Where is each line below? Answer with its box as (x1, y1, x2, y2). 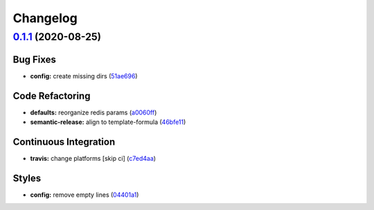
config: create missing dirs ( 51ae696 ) (30, 71, 138, 80)
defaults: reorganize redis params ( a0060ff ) (30, 108, 157, 116)
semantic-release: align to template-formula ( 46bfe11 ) (30, 118, 186, 126)
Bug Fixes (12, 53, 57, 65)
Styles (12, 172, 42, 184)
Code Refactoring (12, 90, 91, 102)
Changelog (12, 10, 78, 26)
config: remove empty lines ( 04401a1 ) (30, 191, 139, 199)
